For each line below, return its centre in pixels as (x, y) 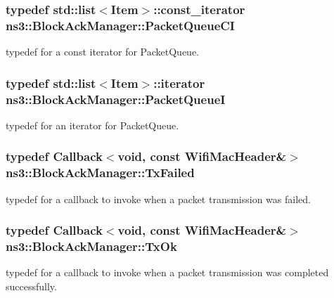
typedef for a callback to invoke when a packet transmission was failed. (158, 199)
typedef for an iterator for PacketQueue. (92, 125)
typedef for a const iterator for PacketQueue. (102, 52)
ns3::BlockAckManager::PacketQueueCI (120, 25)
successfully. (31, 286)
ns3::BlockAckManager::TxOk (91, 246)
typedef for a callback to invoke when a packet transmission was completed (167, 272)
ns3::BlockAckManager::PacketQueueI (116, 99)
